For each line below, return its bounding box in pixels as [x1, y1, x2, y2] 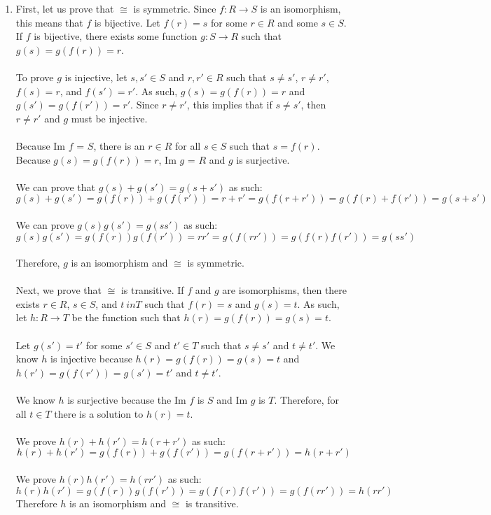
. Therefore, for [274, 393, 340, 407]
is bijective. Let [94, 15, 160, 29]
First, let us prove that [15, 1, 114, 15]
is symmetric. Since [133, 1, 216, 15]
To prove [15, 69, 54, 84]
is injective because [50, 351, 132, 366]
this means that [15, 15, 83, 29]
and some [277, 15, 318, 29]
